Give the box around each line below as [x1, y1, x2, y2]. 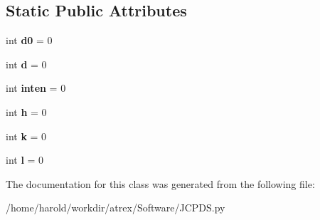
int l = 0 [6, 152, 44, 167]
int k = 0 [6, 128, 47, 143]
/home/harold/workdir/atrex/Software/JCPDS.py [6, 200, 225, 215]
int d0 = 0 [6, 33, 53, 48]
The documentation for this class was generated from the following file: [6, 176, 315, 191]
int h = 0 [6, 104, 47, 119]
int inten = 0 [6, 80, 66, 95]
